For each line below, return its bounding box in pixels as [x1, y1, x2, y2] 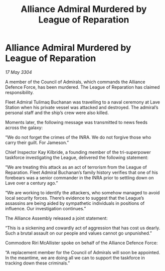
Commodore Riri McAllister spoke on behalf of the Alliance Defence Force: [5, 240, 158, 246]
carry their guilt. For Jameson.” [5, 139, 69, 145]
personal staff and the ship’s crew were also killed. [5, 110, 109, 116]
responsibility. [5, 89, 34, 95]
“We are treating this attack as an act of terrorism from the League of [5, 164, 147, 170]
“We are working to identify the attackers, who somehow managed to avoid [5, 189, 160, 195]
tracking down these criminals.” [5, 260, 70, 266]
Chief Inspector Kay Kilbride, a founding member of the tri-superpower [5, 149, 151, 155]
